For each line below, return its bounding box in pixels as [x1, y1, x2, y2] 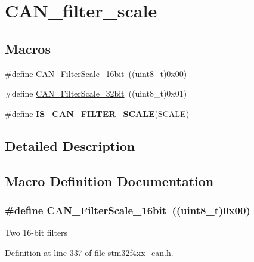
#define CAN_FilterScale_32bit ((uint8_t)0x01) [5, 87, 187, 100]
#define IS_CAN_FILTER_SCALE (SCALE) [5, 107, 190, 119]
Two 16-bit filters [5, 226, 68, 239]
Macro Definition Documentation [5, 171, 214, 190]
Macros [5, 39, 51, 57]
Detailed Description [5, 136, 135, 155]
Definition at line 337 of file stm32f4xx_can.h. [5, 246, 174, 258]
